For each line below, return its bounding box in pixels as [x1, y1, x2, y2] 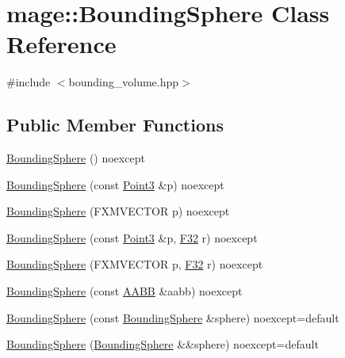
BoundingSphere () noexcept [6, 150, 145, 166]
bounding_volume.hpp [68, 74, 179, 90]
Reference [6, 28, 117, 60]
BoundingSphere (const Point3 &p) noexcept [6, 176, 224, 192]
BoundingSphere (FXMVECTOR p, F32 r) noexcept [6, 256, 263, 272]
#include [6, 74, 51, 90]
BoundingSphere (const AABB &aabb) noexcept [6, 283, 243, 299]
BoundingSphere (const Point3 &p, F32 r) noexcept [6, 229, 258, 246]
